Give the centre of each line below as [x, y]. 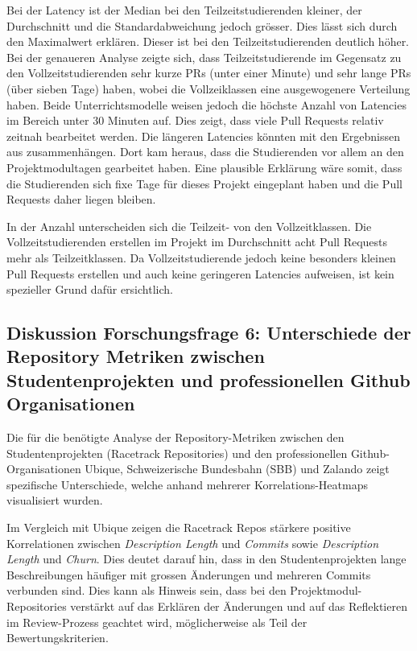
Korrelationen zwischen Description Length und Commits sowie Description [193, 543]
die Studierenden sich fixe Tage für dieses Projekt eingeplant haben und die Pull [204, 183]
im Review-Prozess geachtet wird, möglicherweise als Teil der [157, 622]
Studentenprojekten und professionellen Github [208, 379]
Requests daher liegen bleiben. [81, 199]
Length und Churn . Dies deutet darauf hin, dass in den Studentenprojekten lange [206, 559]
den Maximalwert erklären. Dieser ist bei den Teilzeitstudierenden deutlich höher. [208, 41]
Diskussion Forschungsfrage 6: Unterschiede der [209, 333]
